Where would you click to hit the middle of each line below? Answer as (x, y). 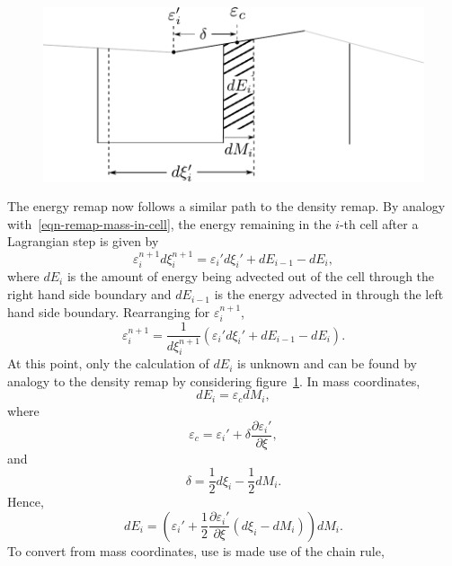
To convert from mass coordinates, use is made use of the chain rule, (196, 550)
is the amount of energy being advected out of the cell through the (251, 276)
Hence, (26, 502)
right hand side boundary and (89, 294)
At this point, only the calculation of (108, 363)
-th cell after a (379, 223)
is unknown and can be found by (328, 363)
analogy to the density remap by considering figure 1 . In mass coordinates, (214, 380)
